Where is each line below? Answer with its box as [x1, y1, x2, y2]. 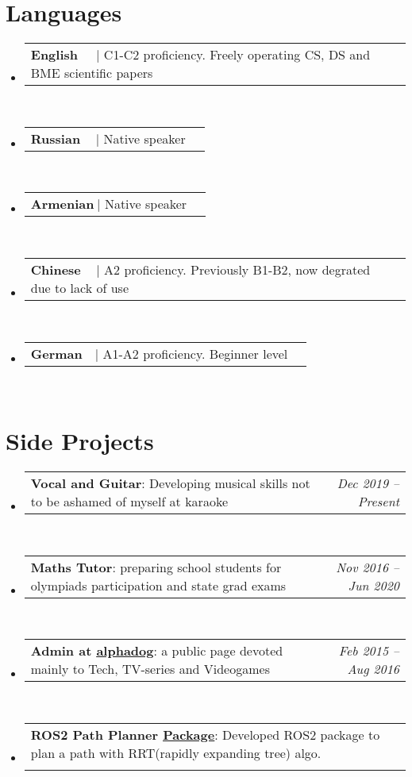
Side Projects [6, 425, 154, 457]
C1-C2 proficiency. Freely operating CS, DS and [103, 45, 371, 64]
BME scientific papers [30, 63, 153, 83]
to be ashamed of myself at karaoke [30, 492, 228, 511]
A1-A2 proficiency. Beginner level [102, 344, 288, 363]
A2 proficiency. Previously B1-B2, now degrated [104, 260, 371, 279]
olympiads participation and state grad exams [30, 575, 287, 594]
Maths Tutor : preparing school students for [30, 557, 282, 576]
